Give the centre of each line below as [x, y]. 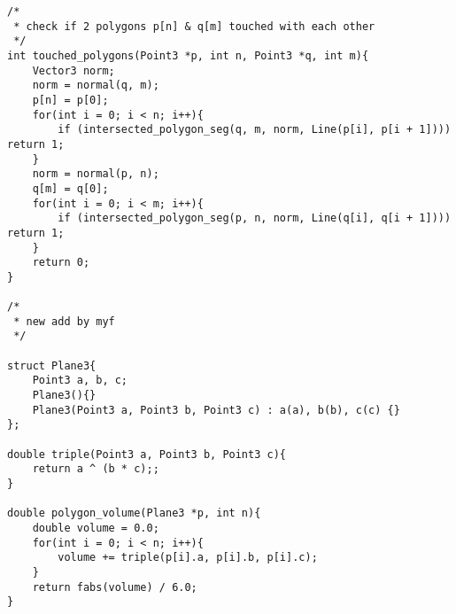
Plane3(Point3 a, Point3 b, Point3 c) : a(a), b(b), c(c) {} [216, 410]
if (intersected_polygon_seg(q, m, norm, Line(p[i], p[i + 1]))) [255, 130]
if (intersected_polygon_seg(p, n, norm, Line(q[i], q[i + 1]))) [255, 218]
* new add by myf [64, 321]
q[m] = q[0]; [70, 188]
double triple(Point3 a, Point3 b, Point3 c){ [147, 454]
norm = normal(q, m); [96, 85]
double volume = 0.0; [96, 528]
